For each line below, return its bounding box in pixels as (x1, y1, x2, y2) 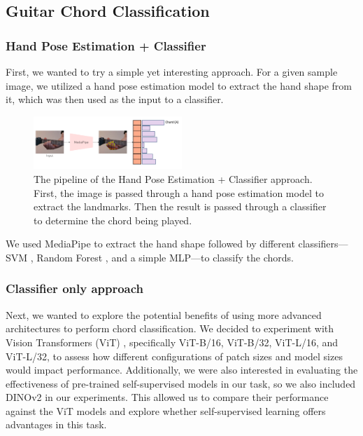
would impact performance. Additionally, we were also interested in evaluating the (6, 362, 358, 377)
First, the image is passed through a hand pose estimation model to (34, 185, 324, 200)
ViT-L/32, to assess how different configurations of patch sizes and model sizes (6, 348, 343, 363)
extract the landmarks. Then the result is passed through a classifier (34, 199, 327, 214)
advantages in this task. (6, 417, 107, 432)
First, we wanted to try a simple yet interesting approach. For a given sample (6, 64, 338, 79)
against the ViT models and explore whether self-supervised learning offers (6, 403, 326, 418)
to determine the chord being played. (34, 212, 192, 227)
